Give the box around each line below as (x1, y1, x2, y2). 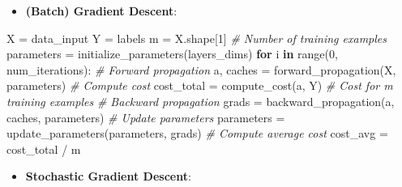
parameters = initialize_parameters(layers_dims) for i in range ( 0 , (6, 45, 338, 62)
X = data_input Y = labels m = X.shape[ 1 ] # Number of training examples (6, 29, 387, 46)
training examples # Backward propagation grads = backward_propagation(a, (6, 92, 395, 109)
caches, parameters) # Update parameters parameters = (6, 108, 285, 125)
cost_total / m (6, 140, 81, 157)
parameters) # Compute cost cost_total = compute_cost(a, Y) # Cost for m (6, 77, 393, 94)
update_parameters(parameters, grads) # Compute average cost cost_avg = (6, 125, 388, 142)
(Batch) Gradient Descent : (25, 2, 177, 19)
